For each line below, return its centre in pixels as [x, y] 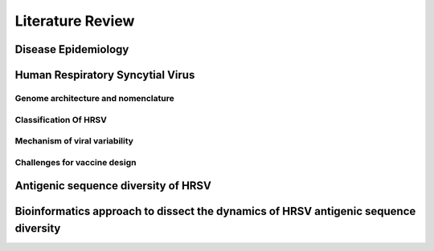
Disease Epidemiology [72, 49]
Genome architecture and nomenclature [94, 98]
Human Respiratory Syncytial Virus [105, 75]
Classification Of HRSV [61, 119]
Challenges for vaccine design [76, 162]
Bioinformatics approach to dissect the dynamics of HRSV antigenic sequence [215, 211]
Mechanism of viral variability [74, 141]
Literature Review [75, 21]
